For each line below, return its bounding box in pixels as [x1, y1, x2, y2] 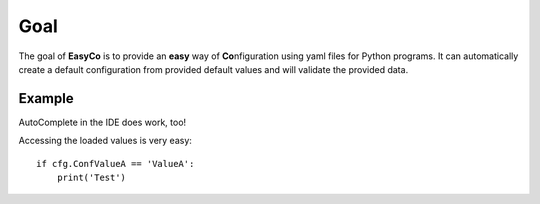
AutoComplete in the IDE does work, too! [18, 116, 187, 128]
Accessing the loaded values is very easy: [18, 135, 192, 147]
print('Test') [56, 172, 127, 184]
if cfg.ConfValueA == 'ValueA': [36, 158, 195, 169]
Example [18, 90, 74, 107]
